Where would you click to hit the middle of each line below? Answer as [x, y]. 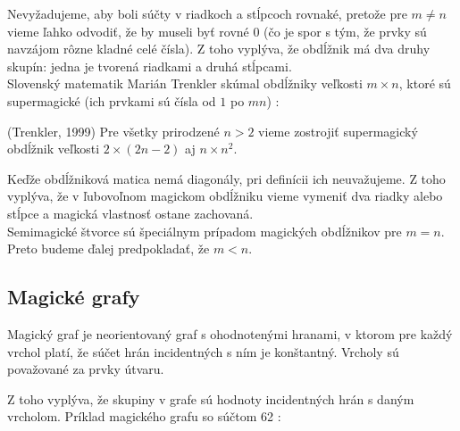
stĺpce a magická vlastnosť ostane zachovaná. [130, 213]
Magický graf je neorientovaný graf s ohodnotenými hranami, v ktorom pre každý [230, 333]
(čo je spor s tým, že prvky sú [345, 31]
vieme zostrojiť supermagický [338, 131]
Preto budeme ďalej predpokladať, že [109, 249]
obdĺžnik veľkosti [54, 149]
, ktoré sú [425, 83]
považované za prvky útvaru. [86, 369]
